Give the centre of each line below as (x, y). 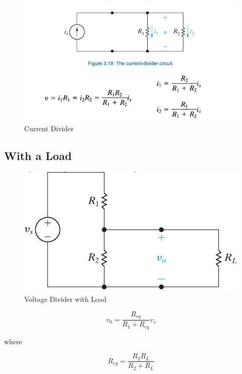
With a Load (38, 155)
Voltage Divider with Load (66, 299)
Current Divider (49, 128)
